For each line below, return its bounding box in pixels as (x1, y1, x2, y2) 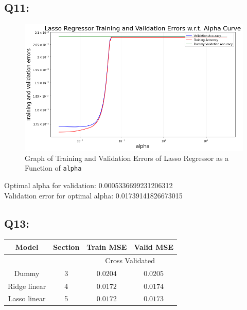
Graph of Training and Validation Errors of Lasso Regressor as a (25, 152, 229, 163)
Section (53, 241, 80, 252)
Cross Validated (105, 254, 155, 265)
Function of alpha (25, 162, 82, 173)
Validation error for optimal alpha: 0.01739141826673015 (4, 190, 183, 200)
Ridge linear (8, 280, 46, 291)
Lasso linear (8, 293, 46, 304)
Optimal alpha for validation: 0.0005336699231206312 (4, 180, 173, 191)
